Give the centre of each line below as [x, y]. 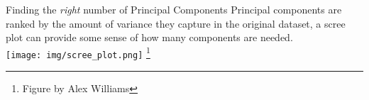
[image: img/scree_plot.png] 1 [78, 52]
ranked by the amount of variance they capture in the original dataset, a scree [176, 23]
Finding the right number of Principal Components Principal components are [174, 9]
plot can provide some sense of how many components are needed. [149, 37]
